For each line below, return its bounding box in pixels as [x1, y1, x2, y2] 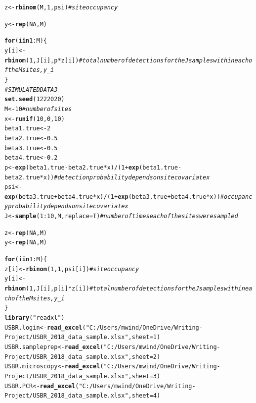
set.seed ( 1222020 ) [4, 96, 65, 103]
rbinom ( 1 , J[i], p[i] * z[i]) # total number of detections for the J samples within [4, 285, 245, 292]
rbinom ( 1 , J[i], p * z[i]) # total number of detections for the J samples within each [4, 57, 249, 64]
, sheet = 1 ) [128, 334, 161, 341]
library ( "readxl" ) [4, 314, 65, 322]
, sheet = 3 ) [128, 372, 161, 380]
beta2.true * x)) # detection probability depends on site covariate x [4, 173, 210, 181]
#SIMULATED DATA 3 [4, 86, 58, 93]
